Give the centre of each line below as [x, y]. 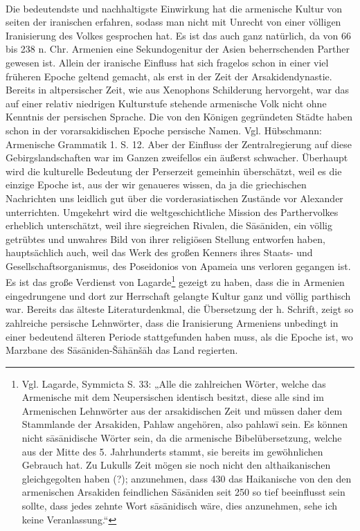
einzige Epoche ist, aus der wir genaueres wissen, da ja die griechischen [156, 184]
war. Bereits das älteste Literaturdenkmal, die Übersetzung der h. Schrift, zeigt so [180, 309]
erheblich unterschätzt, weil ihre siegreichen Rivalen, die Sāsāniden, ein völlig [169, 225]
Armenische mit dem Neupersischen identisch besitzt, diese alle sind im [173, 397]
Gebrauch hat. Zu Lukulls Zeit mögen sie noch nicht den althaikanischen [176, 465]
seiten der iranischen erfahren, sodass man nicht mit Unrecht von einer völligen [173, 22]
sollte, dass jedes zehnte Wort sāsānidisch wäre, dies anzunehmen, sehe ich [180, 506]
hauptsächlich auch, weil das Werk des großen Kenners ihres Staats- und [159, 252]
